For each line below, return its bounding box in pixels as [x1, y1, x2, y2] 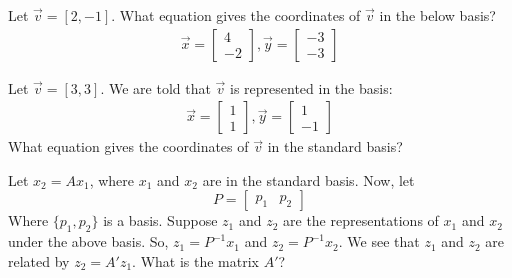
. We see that [338, 231, 420, 252]
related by [8, 250, 70, 271]
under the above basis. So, [8, 231, 169, 252]
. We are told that [100, 77, 211, 98]
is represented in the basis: [230, 77, 393, 98]
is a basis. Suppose [103, 210, 218, 231]
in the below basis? [379, 5, 496, 25]
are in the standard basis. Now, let [202, 169, 415, 190]
